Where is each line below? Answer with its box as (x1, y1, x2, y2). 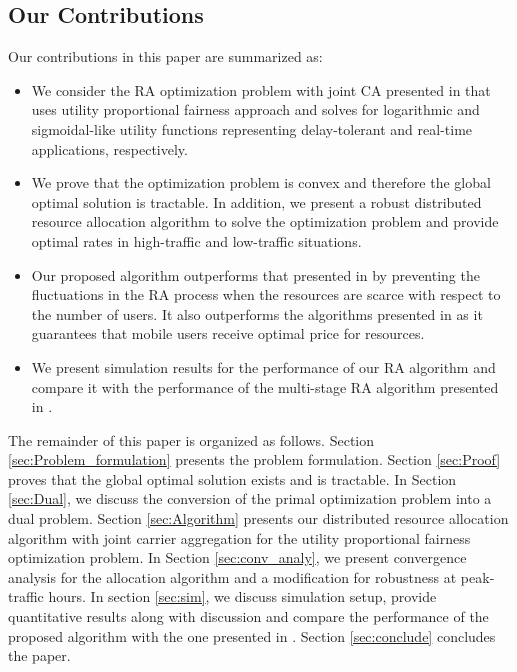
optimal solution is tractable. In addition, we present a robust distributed (31, 191, 482, 212)
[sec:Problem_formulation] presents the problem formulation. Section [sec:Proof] (8, 449, 501, 470)
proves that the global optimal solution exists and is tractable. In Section (8, 468, 457, 489)
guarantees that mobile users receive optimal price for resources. (31, 323, 425, 344)
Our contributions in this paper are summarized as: (8, 46, 323, 67)
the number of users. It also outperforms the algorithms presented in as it (31, 303, 483, 324)
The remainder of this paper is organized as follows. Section (8, 429, 375, 450)
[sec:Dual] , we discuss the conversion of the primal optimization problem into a (8, 488, 492, 509)
